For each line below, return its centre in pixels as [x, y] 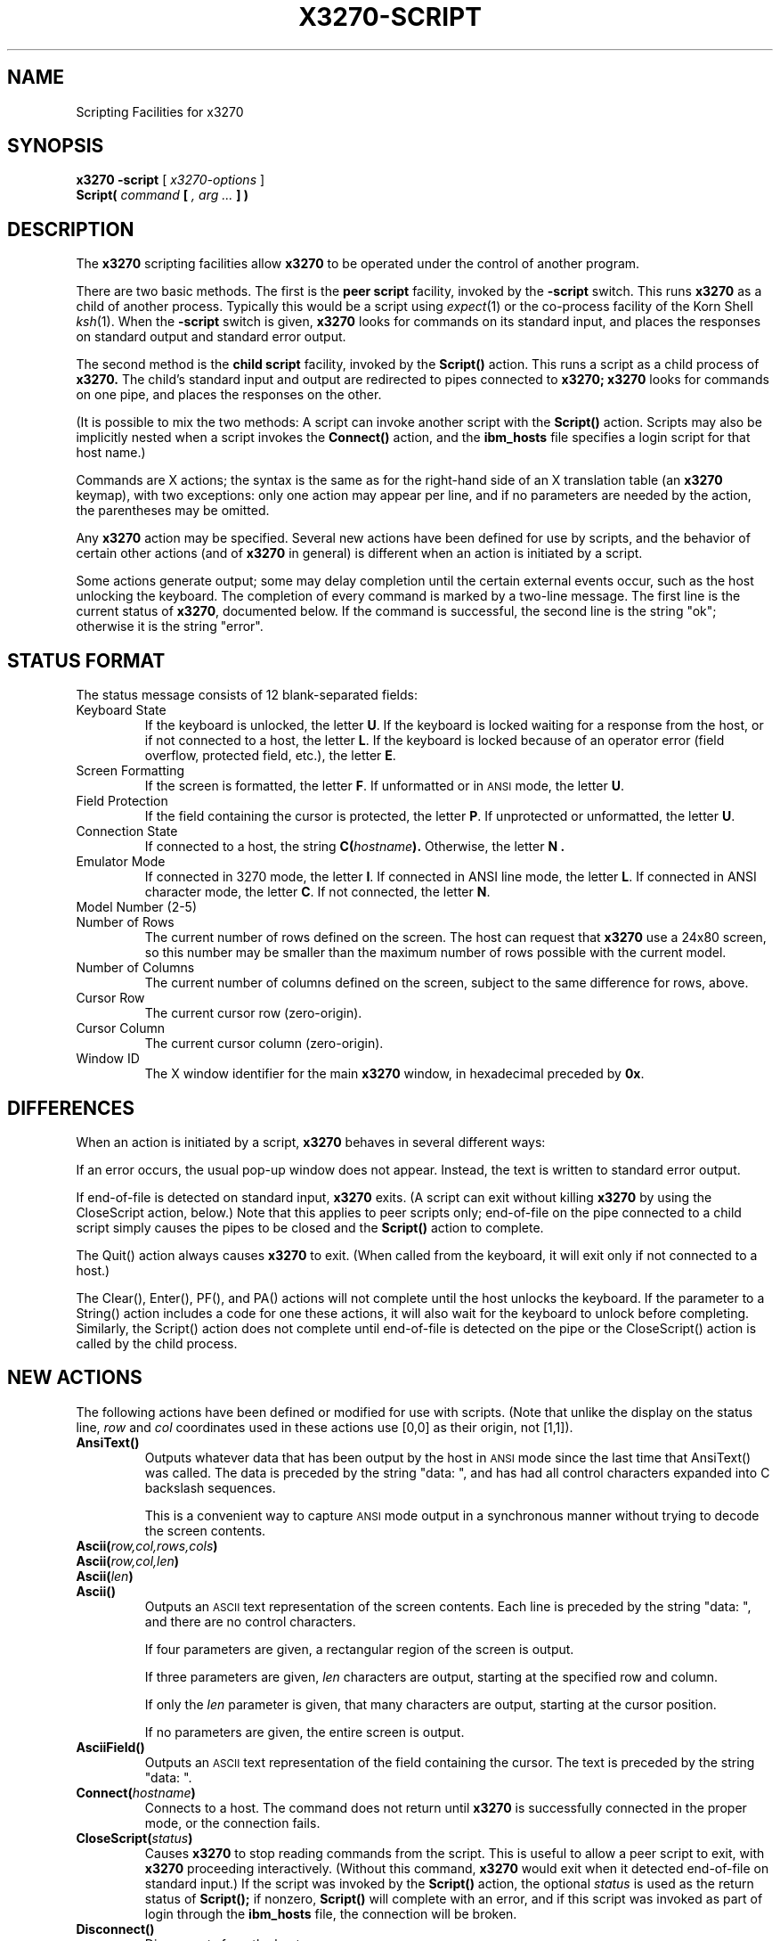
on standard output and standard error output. [211, 337]
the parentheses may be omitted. [173, 511]
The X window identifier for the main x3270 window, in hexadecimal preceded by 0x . [394, 1074]
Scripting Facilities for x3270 [160, 111]
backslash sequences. [210, 1487]
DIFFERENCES [71, 1108]
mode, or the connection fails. [232, 1822]
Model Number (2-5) [137, 907]
